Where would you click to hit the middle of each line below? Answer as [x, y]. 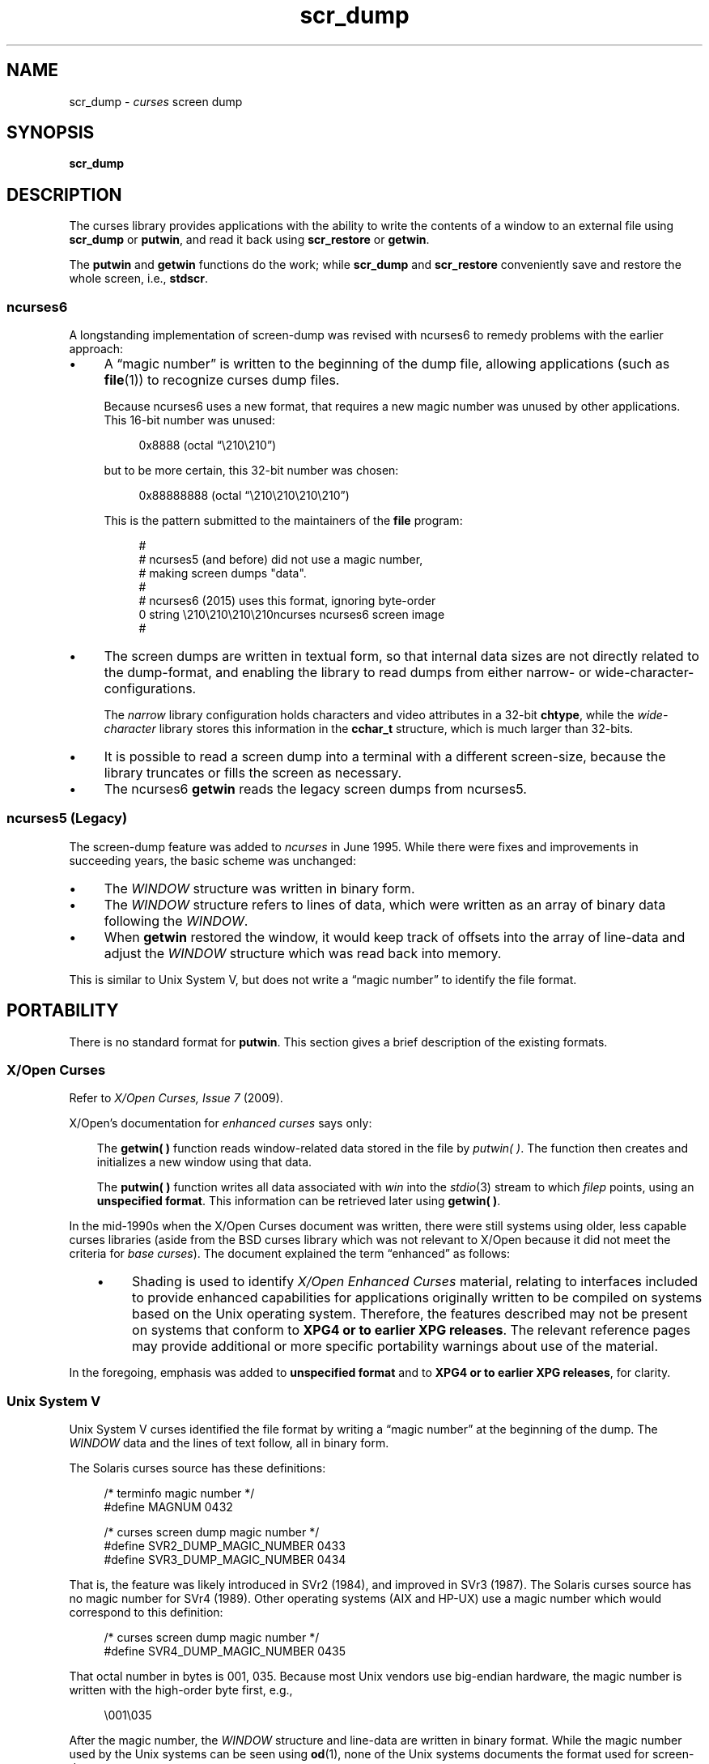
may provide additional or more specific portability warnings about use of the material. [395, 1346]
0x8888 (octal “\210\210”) [208, 445]
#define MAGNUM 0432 [168, 1507]
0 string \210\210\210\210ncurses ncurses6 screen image [292, 615]
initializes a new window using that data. [204, 1162]
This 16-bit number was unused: [190, 420]
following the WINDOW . [176, 920]
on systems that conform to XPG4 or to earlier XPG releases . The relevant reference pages [412, 1330]
